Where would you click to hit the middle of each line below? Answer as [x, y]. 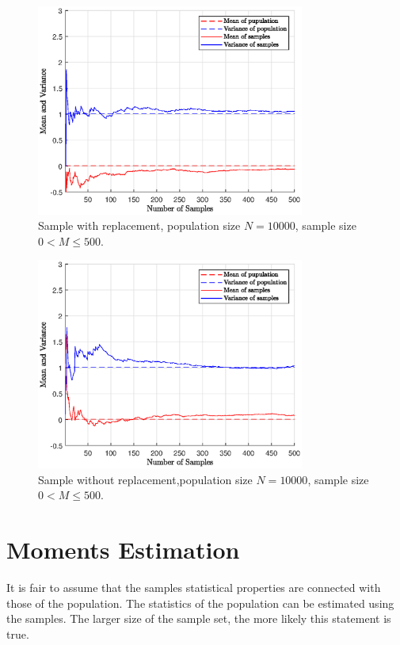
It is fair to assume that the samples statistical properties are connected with [194, 588]
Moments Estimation [123, 550]
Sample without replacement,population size [145, 479]
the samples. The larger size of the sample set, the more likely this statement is [199, 618]
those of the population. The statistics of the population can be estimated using [200, 603]
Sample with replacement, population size [139, 225]
